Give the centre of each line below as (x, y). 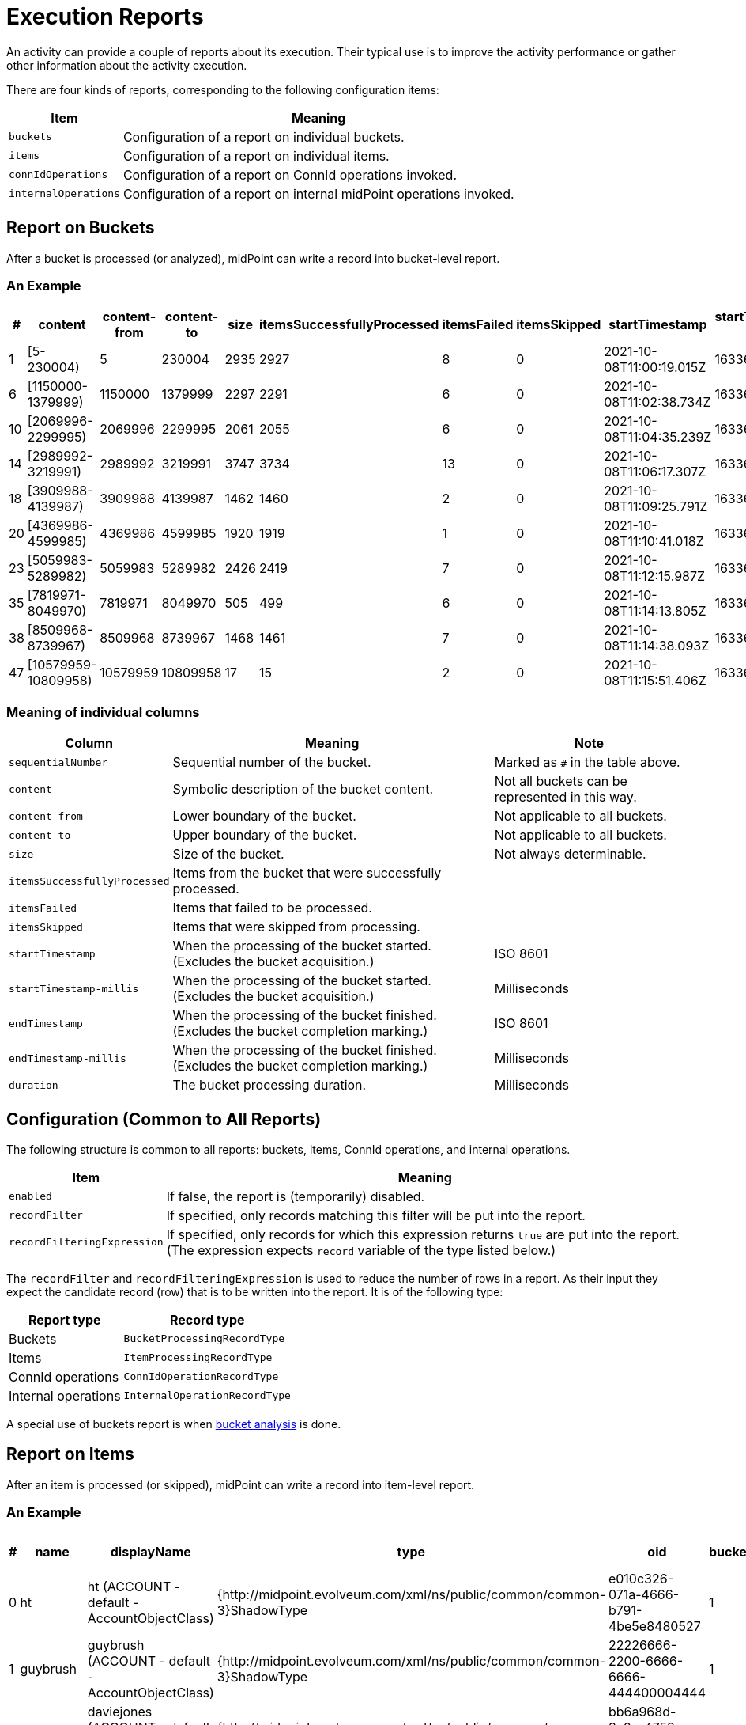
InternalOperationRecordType (207, 1396)
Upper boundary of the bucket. (265, 835)
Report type (64, 1319)
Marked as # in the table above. (587, 762)
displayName (151, 1551)
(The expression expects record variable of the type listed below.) (361, 1250)
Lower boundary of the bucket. (264, 816)
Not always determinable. (570, 854)
